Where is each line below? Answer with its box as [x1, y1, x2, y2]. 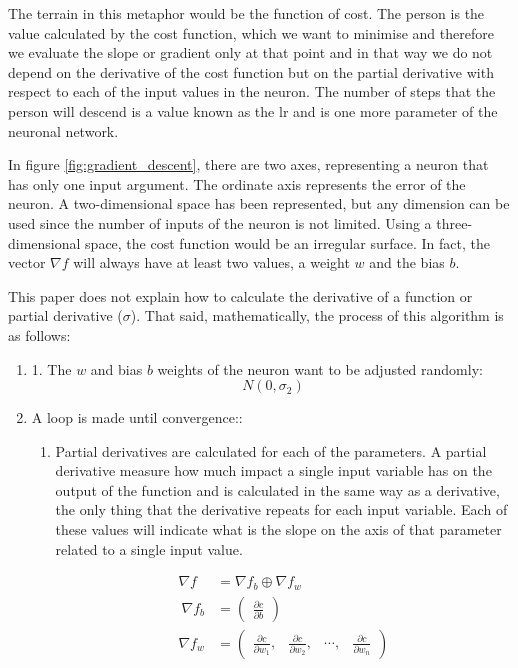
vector [8, 252, 46, 273]
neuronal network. [8, 120, 119, 141]
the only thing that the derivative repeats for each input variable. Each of [55, 499, 508, 520]
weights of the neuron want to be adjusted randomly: [157, 358, 483, 379]
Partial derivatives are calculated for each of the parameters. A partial [55, 440, 487, 461]
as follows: [8, 324, 71, 345]
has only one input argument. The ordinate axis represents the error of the [8, 173, 466, 194]
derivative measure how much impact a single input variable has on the [55, 460, 492, 481]
